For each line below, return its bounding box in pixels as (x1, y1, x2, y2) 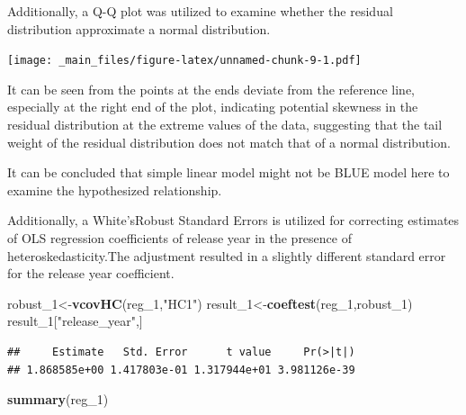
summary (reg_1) (7, 390, 109, 409)
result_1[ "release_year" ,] (7, 311, 143, 330)
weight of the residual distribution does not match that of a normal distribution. (7, 132, 451, 151)
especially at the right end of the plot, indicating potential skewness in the (7, 97, 418, 116)
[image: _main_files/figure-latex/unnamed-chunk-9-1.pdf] (7, 54, 362, 68)
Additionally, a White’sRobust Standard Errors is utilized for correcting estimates (7, 211, 460, 230)
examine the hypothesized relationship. (7, 180, 222, 199)
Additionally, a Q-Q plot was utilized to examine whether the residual (7, 2, 393, 20)
